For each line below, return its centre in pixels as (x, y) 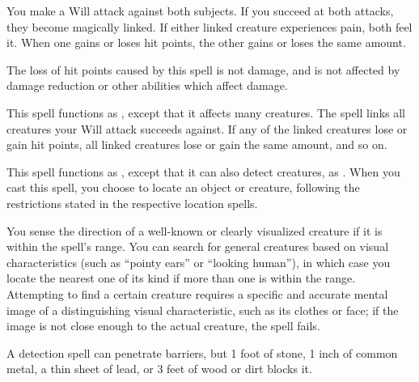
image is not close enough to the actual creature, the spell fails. (163, 326)
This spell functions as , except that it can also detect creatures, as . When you (203, 171)
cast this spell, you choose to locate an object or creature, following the (183, 187)
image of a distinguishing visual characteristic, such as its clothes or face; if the (203, 310)
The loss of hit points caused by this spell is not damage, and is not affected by (203, 69)
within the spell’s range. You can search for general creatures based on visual (198, 246)
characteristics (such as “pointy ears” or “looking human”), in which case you (199, 262)
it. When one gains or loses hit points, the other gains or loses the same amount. (206, 42)
